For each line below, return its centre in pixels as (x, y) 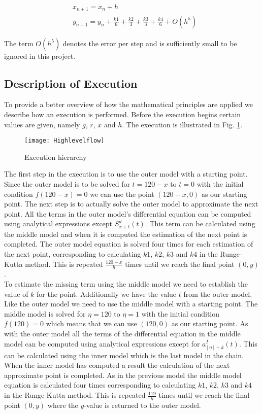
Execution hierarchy (56, 157)
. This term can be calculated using (200, 223)
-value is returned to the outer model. (142, 405)
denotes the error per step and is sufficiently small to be (150, 43)
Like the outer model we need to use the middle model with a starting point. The (131, 304)
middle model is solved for (45, 313)
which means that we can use (91, 323)
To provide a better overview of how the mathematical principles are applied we (128, 104)
